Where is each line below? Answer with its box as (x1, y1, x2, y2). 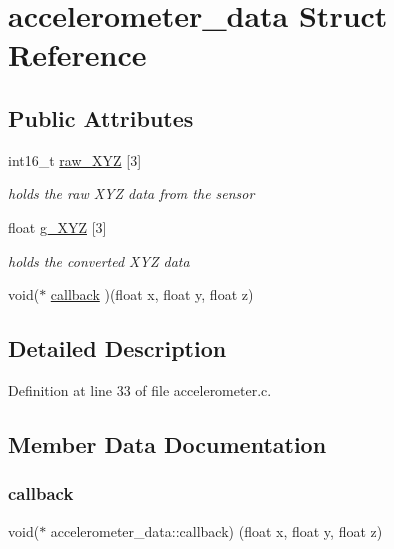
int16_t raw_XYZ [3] (8, 149, 142, 170)
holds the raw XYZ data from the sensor (8, 183, 255, 204)
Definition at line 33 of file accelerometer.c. (8, 379, 272, 400)
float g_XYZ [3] (8, 216, 107, 237)
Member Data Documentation (8, 428, 327, 459)
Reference (8, 34, 147, 75)
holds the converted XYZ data (8, 250, 190, 271)
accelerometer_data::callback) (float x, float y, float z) (50, 520, 383, 541)
